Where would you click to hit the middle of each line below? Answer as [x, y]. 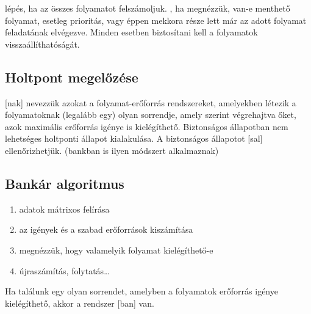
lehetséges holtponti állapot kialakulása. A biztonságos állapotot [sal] [134, 138]
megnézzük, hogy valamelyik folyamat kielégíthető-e [116, 250]
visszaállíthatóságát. [42, 44]
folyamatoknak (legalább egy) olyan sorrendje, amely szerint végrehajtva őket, [151, 115]
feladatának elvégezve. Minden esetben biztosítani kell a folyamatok [131, 32]
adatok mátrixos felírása [64, 209]
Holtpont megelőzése [72, 77]
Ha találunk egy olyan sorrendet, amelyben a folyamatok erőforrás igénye [141, 291]
